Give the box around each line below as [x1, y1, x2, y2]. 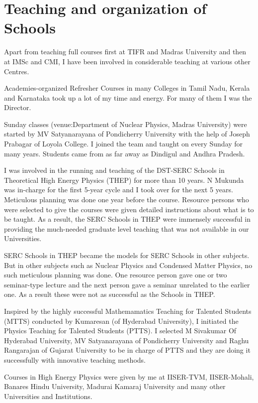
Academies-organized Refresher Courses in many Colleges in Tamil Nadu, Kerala [4, 83, 250, 93]
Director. [4, 102, 31, 113]
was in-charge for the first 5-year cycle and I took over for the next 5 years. [4, 184, 233, 195]
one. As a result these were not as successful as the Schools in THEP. [4, 289, 215, 299]
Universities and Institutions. [4, 391, 92, 401]
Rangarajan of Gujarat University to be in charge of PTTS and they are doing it [4, 345, 251, 355]
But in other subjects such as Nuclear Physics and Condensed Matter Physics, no [4, 260, 253, 270]
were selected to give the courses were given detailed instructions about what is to [4, 204, 254, 214]
